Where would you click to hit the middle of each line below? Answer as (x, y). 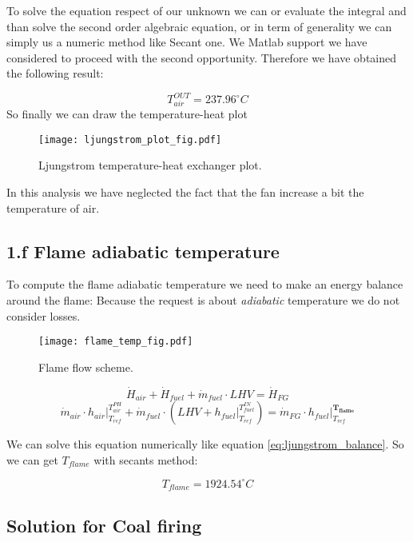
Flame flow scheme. (86, 367)
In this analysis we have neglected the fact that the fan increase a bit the (185, 192)
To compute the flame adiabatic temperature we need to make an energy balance (205, 284)
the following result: (55, 73)
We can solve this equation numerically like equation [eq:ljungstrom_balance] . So (205, 444)
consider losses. (44, 315)
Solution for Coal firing (104, 525)
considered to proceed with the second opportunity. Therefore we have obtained (202, 57)
